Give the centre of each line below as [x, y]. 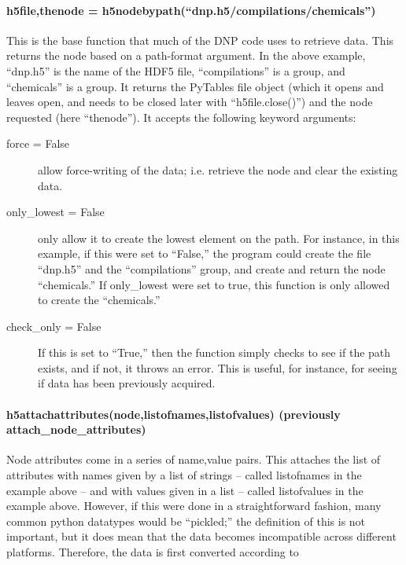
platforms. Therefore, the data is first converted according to [153, 552]
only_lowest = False [55, 212]
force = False [38, 143]
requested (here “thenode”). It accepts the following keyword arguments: [181, 117]
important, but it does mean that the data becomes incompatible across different [201, 536]
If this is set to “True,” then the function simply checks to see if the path [214, 352]
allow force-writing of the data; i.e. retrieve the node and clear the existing [218, 169]
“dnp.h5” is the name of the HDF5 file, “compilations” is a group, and [176, 70]
